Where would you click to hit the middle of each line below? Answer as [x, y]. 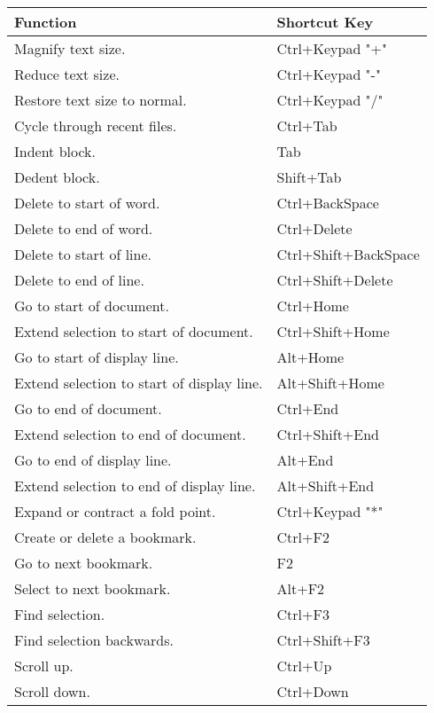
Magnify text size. [70, 48]
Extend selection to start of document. [134, 331]
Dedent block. [57, 177]
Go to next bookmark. [84, 563]
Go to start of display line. [97, 357]
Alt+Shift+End [325, 486]
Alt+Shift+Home [330, 383]
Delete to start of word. [87, 203]
